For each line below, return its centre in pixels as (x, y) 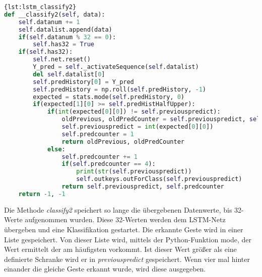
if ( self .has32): (46, 52)
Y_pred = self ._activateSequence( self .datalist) (116, 67)
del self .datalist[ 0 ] (69, 74)
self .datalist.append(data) (65, 29)
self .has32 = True (64, 44)
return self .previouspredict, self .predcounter (143, 187)
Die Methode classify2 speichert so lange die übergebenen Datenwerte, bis (118, 209)
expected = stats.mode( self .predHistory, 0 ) (109, 97)
